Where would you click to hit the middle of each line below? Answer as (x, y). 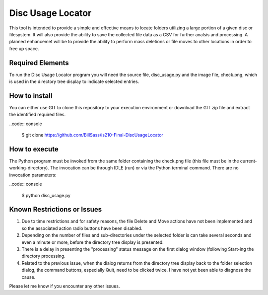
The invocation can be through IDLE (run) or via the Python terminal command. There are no (144, 168)
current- (249, 161)
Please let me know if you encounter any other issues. (65, 286)
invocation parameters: (33, 175)
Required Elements (39, 63)
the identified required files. (37, 115)
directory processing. (43, 256)
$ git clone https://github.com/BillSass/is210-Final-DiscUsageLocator (93, 135)
